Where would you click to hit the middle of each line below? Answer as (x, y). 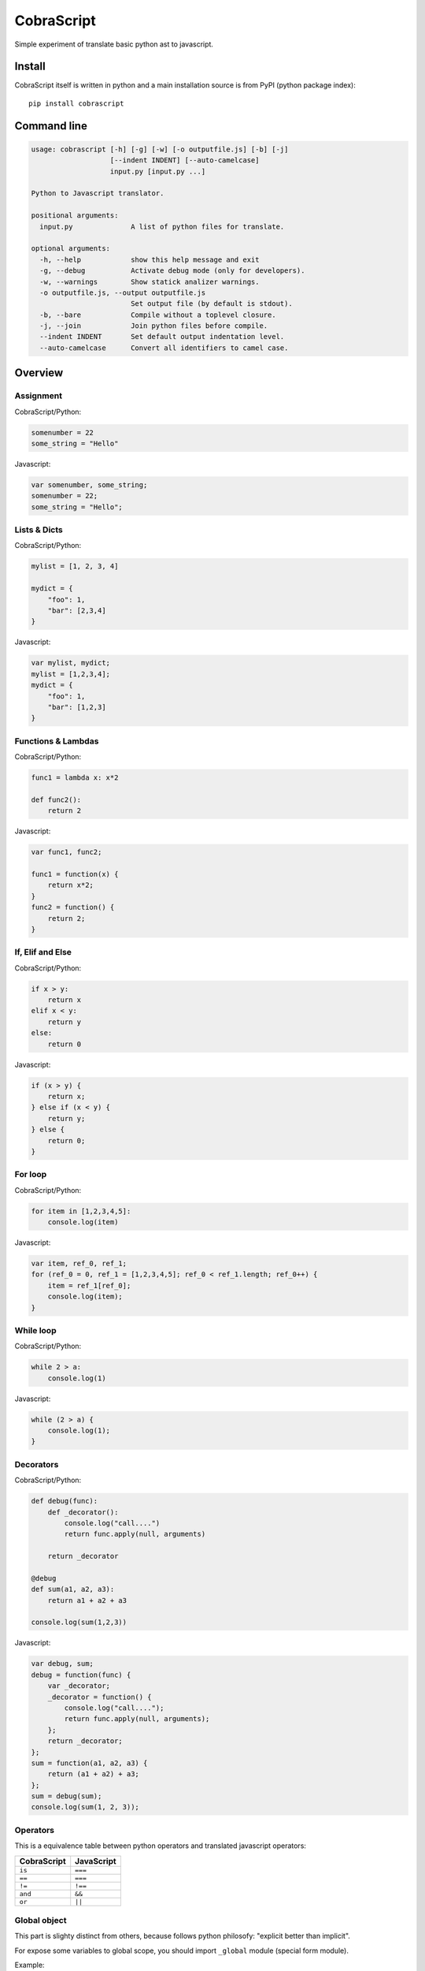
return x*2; (71, 885)
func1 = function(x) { (75, 874)
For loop (31, 1175)
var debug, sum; (63, 1664)
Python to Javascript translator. (98, 194)
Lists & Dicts (39, 530)
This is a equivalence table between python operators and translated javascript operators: (161, 1846)
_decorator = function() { (100, 1697)
